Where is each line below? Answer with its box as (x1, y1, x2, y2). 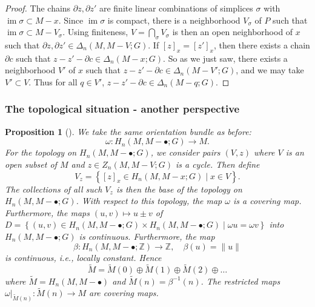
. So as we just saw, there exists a (163, 51, 288, 64)
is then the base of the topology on (116, 182, 242, 195)
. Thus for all (28, 75, 78, 88)
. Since (58, 13, 84, 26)
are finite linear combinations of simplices (99, 2, 253, 14)
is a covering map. (233, 194, 302, 207)
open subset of (5, 157, 57, 170)
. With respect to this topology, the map (76, 194, 222, 207)
